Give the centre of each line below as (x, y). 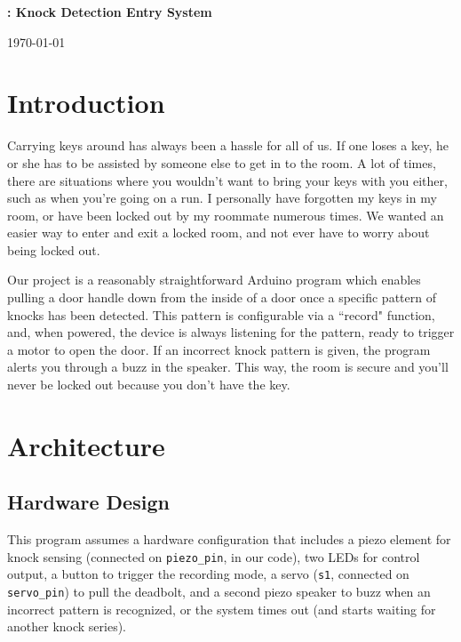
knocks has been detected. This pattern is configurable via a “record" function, (221, 314)
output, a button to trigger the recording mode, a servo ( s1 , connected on (208, 574)
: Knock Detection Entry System (110, 12)
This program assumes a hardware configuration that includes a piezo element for (229, 539)
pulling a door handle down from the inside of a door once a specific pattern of (222, 297)
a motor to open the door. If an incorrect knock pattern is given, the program (219, 349)
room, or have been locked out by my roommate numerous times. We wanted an (226, 215)
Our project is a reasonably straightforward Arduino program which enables (214, 280)
